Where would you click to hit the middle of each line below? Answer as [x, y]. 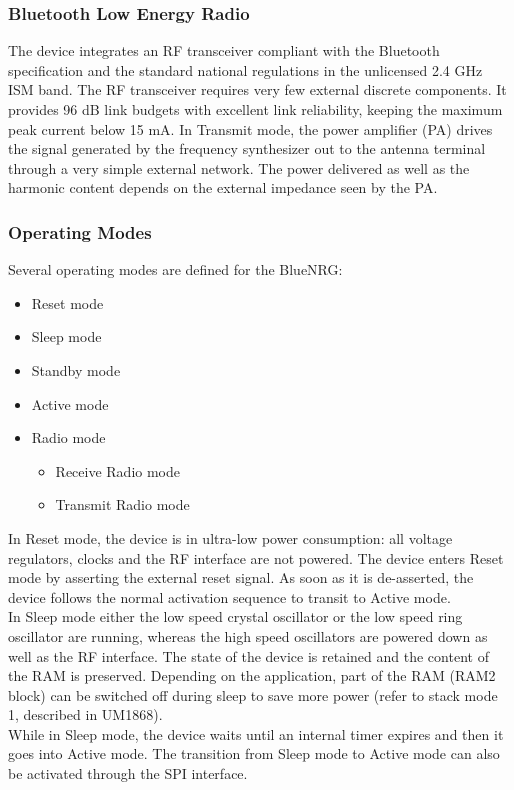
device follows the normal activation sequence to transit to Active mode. [229, 596]
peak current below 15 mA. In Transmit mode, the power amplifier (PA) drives [250, 128]
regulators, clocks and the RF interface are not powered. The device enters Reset [256, 557]
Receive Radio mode [118, 470]
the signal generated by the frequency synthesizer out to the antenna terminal [247, 148]
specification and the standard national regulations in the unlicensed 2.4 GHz [245, 69]
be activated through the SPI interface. [128, 773]
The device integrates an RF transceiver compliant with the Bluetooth [224, 50]
